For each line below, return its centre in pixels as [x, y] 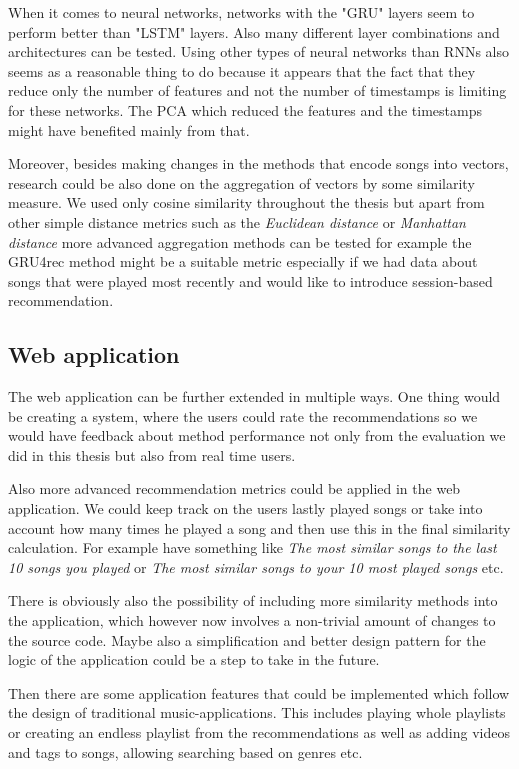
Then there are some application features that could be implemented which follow [259, 692]
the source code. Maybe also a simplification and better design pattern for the [247, 639]
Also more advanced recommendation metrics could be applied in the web [234, 488]
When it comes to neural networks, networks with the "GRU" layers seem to [241, 12]
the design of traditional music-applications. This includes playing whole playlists [257, 712]
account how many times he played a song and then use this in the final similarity [259, 527]
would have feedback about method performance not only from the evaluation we [257, 435]
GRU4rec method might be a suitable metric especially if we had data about [243, 261]
